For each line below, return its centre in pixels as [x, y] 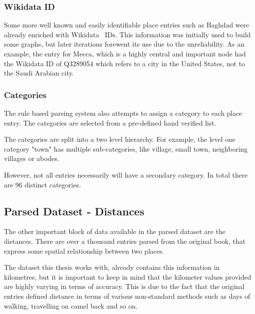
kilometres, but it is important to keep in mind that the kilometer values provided [128, 276]
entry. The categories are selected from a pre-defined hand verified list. [110, 122]
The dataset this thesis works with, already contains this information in [112, 267]
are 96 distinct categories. [42, 184]
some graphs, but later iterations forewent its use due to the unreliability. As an [124, 44]
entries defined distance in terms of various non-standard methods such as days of [127, 296]
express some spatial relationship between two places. [84, 250]
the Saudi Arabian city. [39, 73]
